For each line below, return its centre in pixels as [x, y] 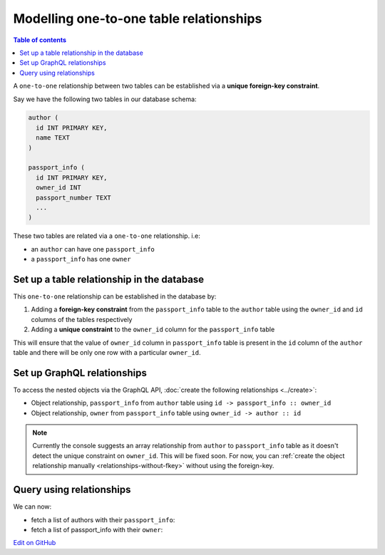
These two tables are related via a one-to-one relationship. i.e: [107, 236]
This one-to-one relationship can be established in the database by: [115, 296]
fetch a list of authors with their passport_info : [103, 519]
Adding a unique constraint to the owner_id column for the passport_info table [153, 330]
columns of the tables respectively [82, 319]
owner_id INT [58, 188]
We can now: [32, 507]
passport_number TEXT [74, 197]
